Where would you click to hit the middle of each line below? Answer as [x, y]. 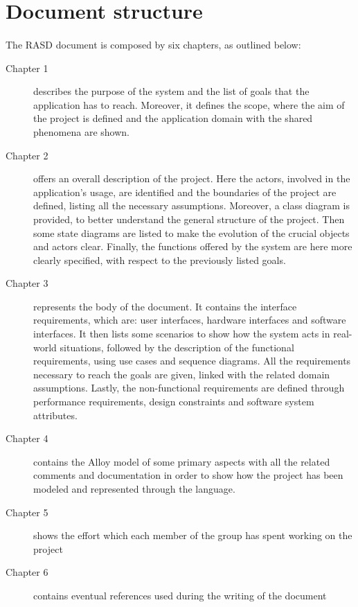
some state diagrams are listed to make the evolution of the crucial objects [191, 232]
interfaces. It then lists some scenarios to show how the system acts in [182, 334]
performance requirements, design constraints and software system [174, 402]
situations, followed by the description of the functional [177, 347]
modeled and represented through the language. [134, 489]
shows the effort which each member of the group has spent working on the [193, 535]
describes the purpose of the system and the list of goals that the [171, 91]
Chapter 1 [27, 68]
